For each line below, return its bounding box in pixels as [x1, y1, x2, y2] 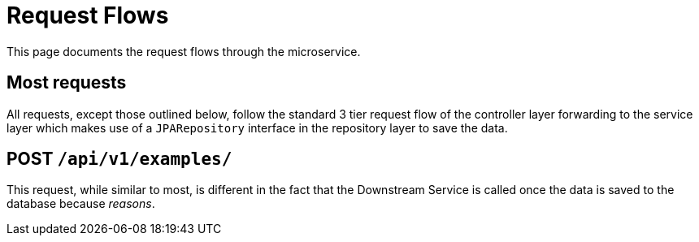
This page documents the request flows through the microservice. [7, 44, 361, 58]
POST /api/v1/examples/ [7, 149, 232, 170]
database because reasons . [7, 197, 155, 211]
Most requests [7, 72, 127, 93]
